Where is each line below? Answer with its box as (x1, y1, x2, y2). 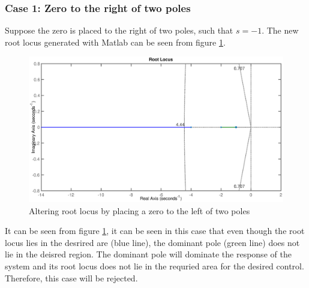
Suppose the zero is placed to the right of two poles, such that (5, 24, 233, 37)
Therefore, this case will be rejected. (5, 271, 138, 284)
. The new (262, 24, 299, 37)
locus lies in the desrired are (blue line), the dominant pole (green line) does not (5, 236, 300, 248)
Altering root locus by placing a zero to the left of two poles (29, 204, 250, 217)
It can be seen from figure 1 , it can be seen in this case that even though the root (5, 224, 305, 237)
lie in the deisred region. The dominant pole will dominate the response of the (5, 248, 292, 260)
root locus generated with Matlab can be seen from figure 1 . (5, 35, 226, 48)
